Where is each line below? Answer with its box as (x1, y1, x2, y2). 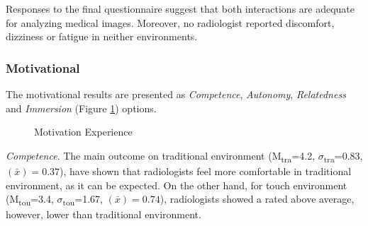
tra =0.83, (323, 148, 363, 165)
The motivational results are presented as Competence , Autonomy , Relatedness (6, 87, 346, 101)
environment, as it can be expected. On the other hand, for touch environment (6, 177, 347, 192)
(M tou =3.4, (6, 191, 54, 208)
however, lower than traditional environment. (6, 207, 201, 222)
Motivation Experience (34, 124, 133, 139)
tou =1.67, (62, 191, 104, 208)
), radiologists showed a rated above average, (160, 191, 355, 206)
